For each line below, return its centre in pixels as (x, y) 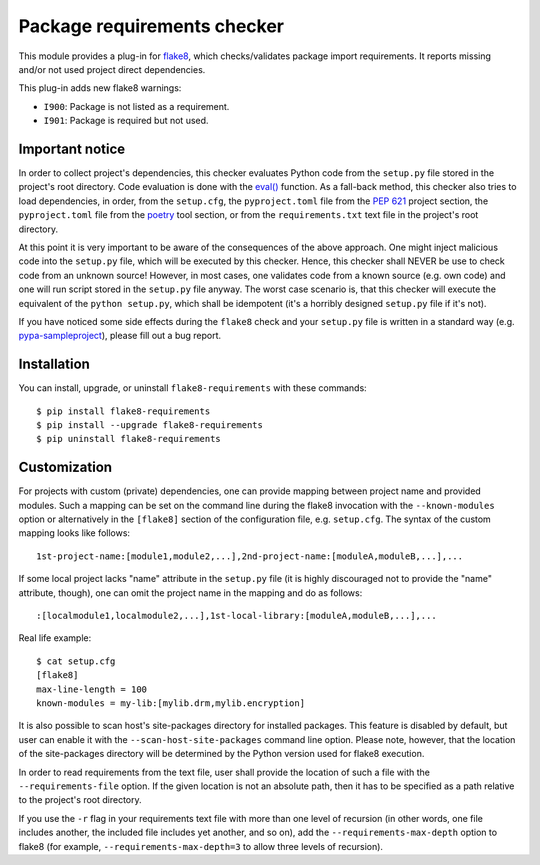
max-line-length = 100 (92, 689)
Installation (54, 364)
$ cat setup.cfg (76, 661)
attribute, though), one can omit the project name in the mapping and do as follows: (190, 592)
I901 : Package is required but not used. (126, 121)
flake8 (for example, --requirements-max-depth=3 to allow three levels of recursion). (201, 846)
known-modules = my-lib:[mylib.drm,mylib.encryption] (170, 703)
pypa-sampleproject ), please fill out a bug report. (120, 336)
